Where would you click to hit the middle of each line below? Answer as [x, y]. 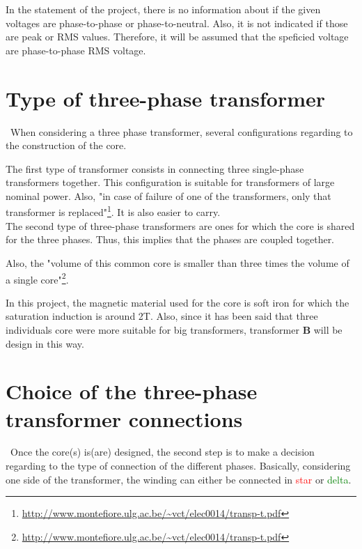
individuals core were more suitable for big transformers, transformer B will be [174, 329]
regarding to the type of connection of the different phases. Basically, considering [178, 466]
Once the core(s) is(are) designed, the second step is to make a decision [162, 452]
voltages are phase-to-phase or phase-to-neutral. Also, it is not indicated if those [177, 23]
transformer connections [124, 418]
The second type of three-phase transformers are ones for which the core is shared [180, 225]
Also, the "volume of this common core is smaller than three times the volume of [178, 262]
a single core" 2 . [37, 278]
